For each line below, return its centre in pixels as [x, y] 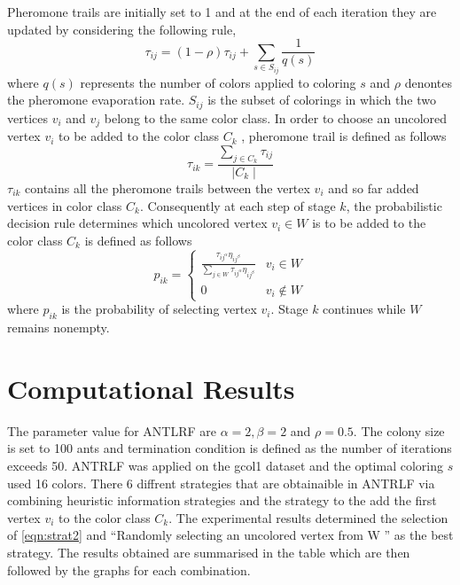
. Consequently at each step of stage [238, 205]
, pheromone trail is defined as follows [344, 136]
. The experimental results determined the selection [308, 517]
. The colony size [399, 430]
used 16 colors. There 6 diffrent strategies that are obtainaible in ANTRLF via [221, 483]
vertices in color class [65, 205]
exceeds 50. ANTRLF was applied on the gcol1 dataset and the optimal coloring [225, 465]
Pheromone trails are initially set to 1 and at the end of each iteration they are [222, 12]
